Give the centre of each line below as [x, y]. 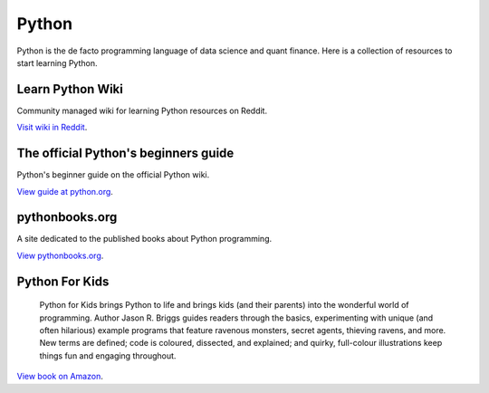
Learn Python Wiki [70, 89]
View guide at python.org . [65, 191]
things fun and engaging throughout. [108, 355]
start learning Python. [57, 62]
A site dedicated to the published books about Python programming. [144, 239]
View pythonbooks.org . [60, 255]
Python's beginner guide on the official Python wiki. [113, 175]
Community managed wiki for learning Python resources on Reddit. [142, 110]
